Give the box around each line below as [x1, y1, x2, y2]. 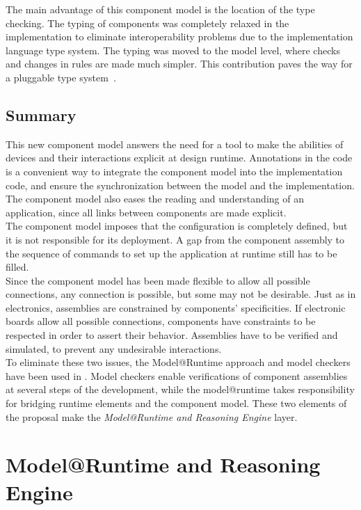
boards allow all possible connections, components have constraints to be [6, 314, 316, 328]
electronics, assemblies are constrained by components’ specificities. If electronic [6, 300, 346, 314]
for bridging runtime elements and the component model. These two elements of [6, 396, 347, 411]
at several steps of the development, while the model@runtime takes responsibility [6, 382, 355, 397]
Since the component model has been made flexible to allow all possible [6, 273, 310, 287]
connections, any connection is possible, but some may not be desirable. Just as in [6, 287, 356, 301]
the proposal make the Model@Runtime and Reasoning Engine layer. [6, 409, 298, 424]
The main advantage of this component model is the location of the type [6, 2, 315, 16]
